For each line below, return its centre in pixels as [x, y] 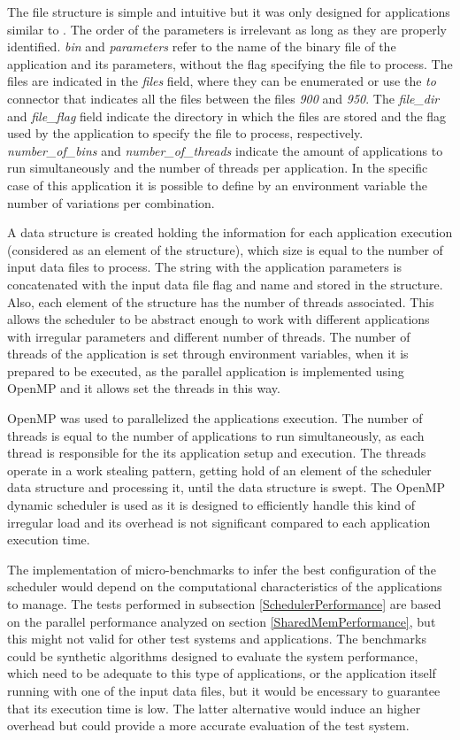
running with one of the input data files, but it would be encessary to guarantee [224, 690]
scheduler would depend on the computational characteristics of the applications [225, 586]
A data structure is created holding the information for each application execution [230, 232]
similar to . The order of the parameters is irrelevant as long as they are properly [227, 29]
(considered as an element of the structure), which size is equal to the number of [225, 249]
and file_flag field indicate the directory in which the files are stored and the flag [227, 116]
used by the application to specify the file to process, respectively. [185, 133]
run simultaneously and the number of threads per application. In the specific [218, 168]
